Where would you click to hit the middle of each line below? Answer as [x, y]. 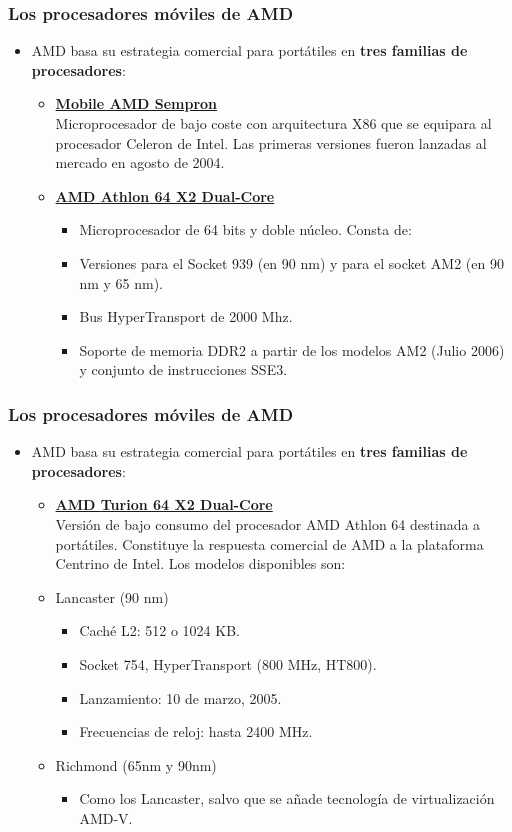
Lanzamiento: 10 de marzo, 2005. [180, 697]
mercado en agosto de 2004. [140, 162]
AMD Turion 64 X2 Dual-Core [164, 504]
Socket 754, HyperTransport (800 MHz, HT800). [228, 663]
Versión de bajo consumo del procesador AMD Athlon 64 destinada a [268, 523]
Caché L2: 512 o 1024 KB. [159, 630]
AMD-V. [106, 817]
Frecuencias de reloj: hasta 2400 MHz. [196, 731]
